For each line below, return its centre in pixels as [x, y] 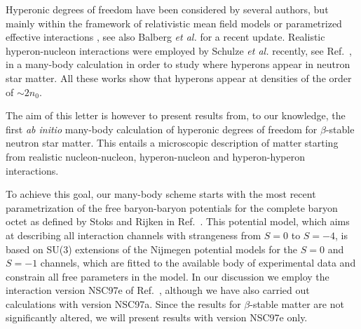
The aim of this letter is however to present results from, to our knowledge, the [176, 115]
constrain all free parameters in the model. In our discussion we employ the [168, 276]
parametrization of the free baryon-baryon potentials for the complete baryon [172, 207]
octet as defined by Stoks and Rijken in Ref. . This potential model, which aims [178, 221]
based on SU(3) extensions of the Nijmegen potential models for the [152, 249]
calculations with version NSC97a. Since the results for [123, 303]
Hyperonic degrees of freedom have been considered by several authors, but [167, 9]
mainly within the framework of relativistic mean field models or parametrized [174, 23]
